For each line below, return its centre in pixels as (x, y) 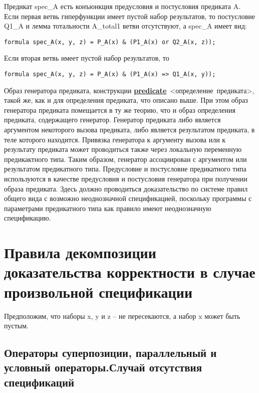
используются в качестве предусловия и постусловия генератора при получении (126, 179)
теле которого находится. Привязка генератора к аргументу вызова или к (115, 139)
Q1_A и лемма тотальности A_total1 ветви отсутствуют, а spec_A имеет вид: (125, 26)
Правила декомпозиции (80, 252)
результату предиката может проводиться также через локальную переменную (123, 149)
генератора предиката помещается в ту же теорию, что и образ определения (120, 110)
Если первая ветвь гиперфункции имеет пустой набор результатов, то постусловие (129, 16)
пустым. (16, 326)
